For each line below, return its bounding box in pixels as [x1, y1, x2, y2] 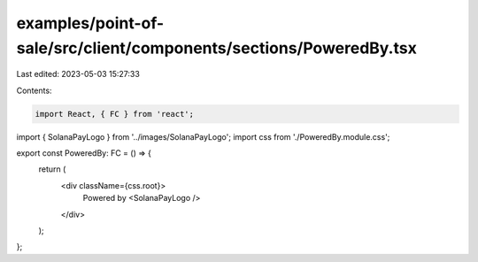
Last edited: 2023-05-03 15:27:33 [16, 69, 141, 80]
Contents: [16, 85, 52, 96]
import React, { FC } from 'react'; [35, 109, 195, 119]
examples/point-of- [16, 13, 165, 33]
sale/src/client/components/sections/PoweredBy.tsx [16, 38, 418, 58]
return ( [38, 164, 66, 174]
